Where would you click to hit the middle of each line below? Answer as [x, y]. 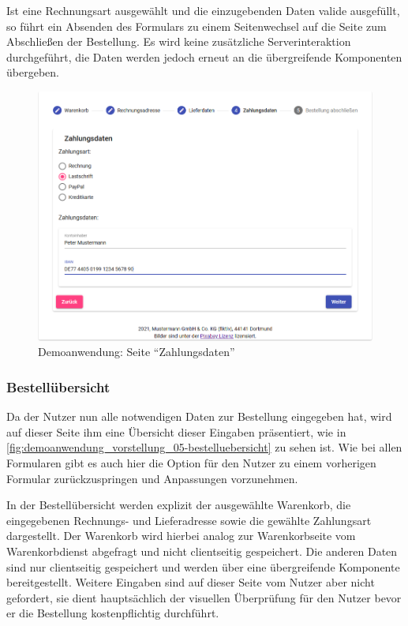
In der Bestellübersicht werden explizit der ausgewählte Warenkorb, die [179, 505]
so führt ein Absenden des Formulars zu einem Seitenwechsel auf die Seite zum [197, 26]
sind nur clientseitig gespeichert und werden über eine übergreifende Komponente [203, 566]
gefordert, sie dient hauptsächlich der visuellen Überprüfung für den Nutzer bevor [204, 597]
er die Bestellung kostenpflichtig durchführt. [113, 613]
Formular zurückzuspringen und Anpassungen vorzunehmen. [152, 478]
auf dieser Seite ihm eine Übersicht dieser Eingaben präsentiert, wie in [176, 431]
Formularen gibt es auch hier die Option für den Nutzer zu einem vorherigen [191, 462]
